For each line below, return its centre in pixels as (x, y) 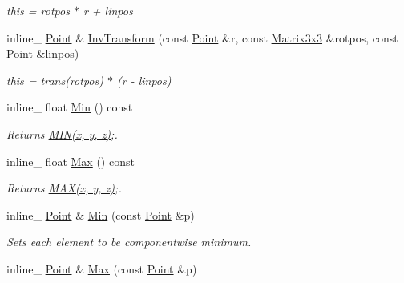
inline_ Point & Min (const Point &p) (101, 214)
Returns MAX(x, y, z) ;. (64, 188)
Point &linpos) (43, 53)
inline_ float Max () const (71, 161)
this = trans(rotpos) (55, 80)
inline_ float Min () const (70, 107)
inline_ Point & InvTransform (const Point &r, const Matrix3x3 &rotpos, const (202, 37)
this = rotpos (38, 10)
